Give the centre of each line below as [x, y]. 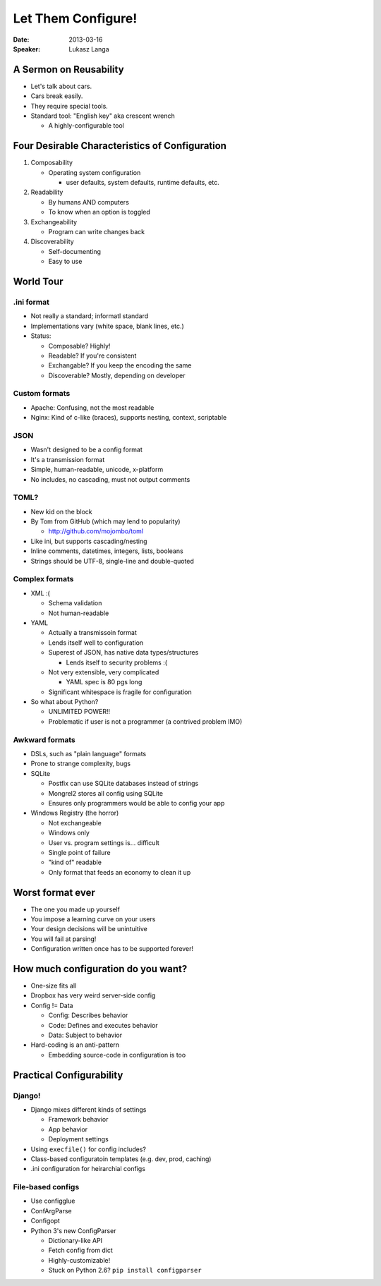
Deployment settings [78, 1139]
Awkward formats [44, 739]
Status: [41, 336]
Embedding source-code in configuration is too [117, 1055]
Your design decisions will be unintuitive [89, 929]
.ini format [31, 302]
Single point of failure [79, 852]
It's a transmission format [68, 459]
